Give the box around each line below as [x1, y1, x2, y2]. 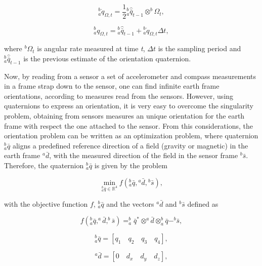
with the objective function [4, 198, 88, 209]
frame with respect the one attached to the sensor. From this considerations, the [4, 120, 253, 131]
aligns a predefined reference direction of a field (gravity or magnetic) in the [12, 140, 248, 150]
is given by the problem [94, 160, 167, 171]
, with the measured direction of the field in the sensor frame [49, 150, 238, 161]
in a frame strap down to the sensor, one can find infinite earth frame [4, 81, 220, 91]
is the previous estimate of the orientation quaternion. [23, 53, 191, 63]
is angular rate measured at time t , [37, 43, 145, 54]
